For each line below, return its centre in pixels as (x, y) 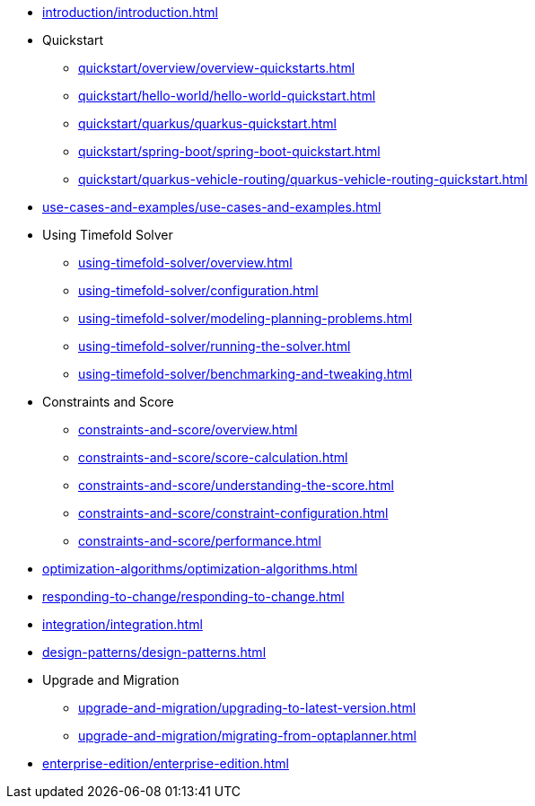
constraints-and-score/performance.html (200, 541)
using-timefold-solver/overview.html (185, 263)
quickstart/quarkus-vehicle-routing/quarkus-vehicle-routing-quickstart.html (303, 179)
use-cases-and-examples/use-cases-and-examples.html (212, 207)
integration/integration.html (123, 624)
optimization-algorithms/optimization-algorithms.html (200, 569)
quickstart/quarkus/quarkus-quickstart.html (207, 123)
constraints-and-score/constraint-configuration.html (233, 513)
